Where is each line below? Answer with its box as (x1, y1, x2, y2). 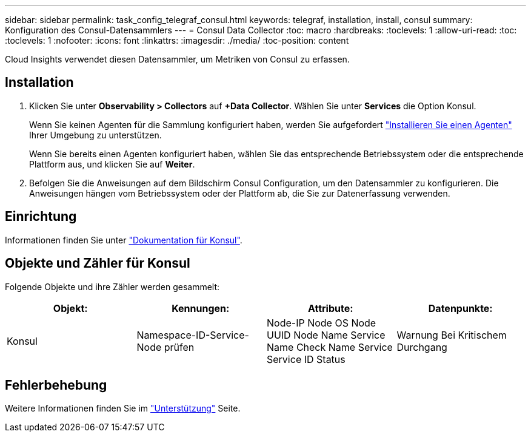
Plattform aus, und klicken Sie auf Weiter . (29, 158, 195, 169)
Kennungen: (172, 302, 230, 314)
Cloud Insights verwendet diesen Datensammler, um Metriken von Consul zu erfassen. (5, 54, 350, 64)
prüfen (164, 340, 195, 353)
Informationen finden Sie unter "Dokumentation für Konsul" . (5, 234, 242, 245)
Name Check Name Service (267, 340, 393, 353)
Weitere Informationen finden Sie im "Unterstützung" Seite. (5, 403, 241, 414)
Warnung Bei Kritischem (396, 328, 507, 341)
